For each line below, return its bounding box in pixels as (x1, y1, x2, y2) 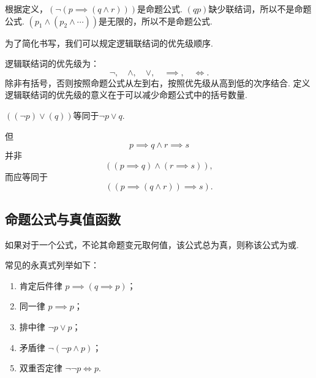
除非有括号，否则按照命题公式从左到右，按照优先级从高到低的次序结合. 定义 (5, 76, 310, 89)
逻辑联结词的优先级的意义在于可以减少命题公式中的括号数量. (5, 88, 247, 101)
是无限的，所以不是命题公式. (98, 14, 213, 27)
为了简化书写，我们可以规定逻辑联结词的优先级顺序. (5, 36, 213, 49)
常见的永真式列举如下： (5, 259, 99, 271)
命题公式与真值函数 (5, 209, 121, 228)
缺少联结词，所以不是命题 (208, 2, 312, 15)
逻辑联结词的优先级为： (5, 57, 99, 70)
